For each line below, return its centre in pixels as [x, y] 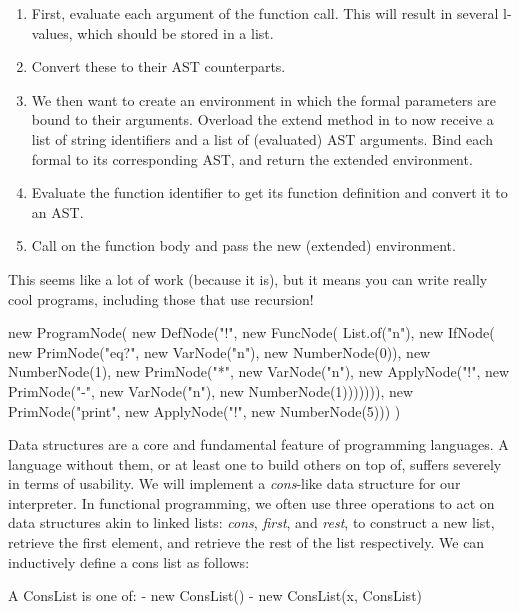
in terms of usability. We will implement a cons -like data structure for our [234, 483]
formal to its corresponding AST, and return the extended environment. [252, 158]
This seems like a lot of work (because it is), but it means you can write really [248, 278]
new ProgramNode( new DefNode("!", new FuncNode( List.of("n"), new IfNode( [251, 332]
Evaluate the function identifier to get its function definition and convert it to [269, 192]
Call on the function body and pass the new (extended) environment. [243, 245]
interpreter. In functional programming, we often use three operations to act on [251, 502]
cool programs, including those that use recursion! [161, 298]
